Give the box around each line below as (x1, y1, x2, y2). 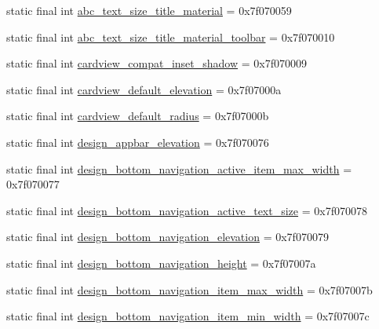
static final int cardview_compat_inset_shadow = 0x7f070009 (6, 55, 307, 71)
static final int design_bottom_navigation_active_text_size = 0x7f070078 (6, 202, 367, 218)
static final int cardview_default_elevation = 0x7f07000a (6, 81, 282, 97)
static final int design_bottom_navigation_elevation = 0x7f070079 (6, 228, 329, 245)
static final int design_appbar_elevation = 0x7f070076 (6, 133, 269, 150)
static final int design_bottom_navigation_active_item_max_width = (6, 160, 352, 177)
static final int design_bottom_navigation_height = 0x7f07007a (6, 254, 316, 271)
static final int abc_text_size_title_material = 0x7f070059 (6, 2, 292, 18)
